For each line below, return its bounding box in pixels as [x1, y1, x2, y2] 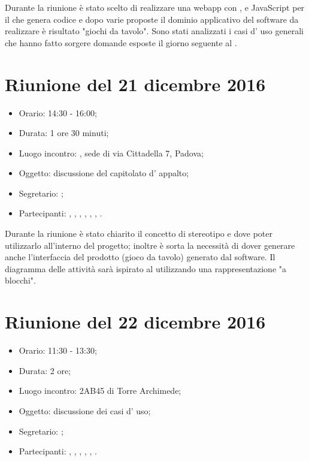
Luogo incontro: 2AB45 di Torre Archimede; [19, 384, 181, 397]
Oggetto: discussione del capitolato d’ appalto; [19, 167, 189, 179]
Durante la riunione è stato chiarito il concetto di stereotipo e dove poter [5, 227, 272, 240]
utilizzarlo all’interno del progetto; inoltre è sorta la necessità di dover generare [5, 239, 295, 251]
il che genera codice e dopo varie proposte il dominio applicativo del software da [5, 13, 299, 25]
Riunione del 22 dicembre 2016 [5, 309, 266, 334]
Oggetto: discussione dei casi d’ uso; [19, 404, 151, 417]
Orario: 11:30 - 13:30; [19, 344, 97, 357]
